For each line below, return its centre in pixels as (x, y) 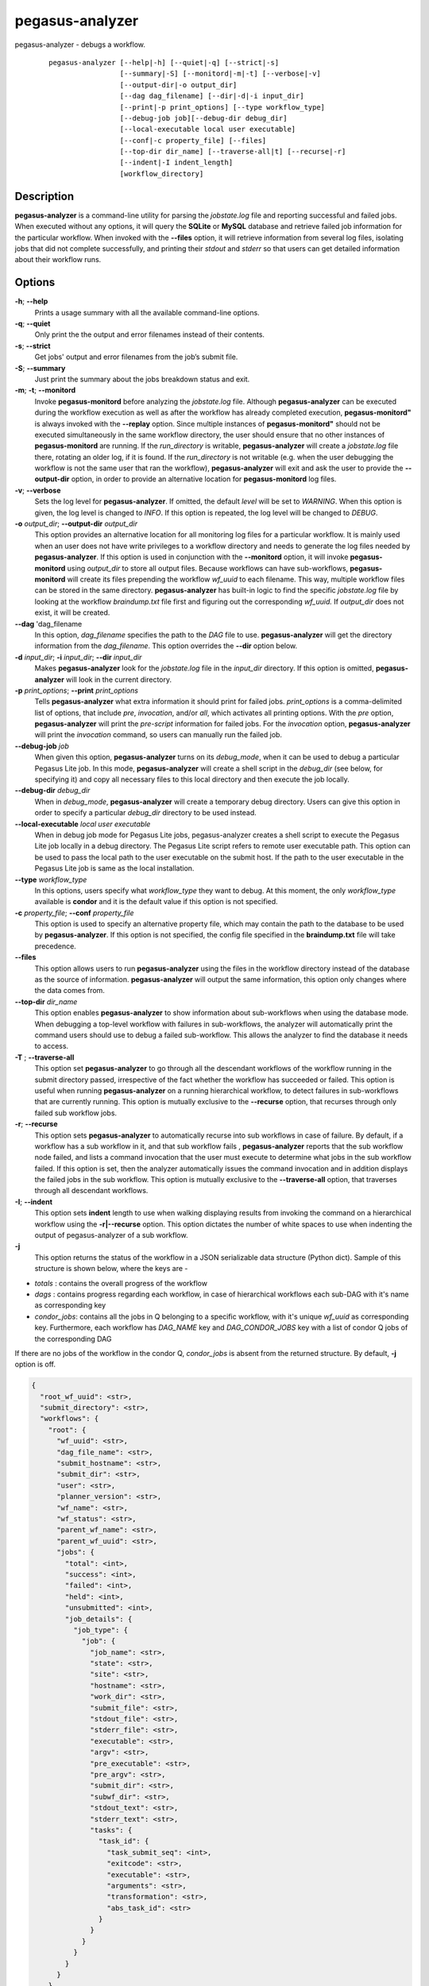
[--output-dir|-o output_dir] (178, 85)
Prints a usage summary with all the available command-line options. (147, 312)
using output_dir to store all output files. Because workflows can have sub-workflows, (208, 568)
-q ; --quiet (33, 323)
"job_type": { (100, 1630)
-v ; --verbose (38, 490)
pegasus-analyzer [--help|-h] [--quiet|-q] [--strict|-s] (164, 62)
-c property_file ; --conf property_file (74, 913)
